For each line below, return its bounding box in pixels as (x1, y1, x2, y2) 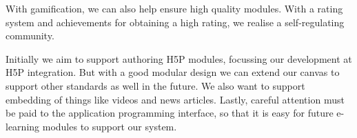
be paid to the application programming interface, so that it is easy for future (6, 106, 334, 120)
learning (6, 119, 40, 133)
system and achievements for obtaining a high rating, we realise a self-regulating (6, 14, 345, 29)
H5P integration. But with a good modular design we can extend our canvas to (6, 65, 340, 79)
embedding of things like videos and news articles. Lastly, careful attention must (6, 92, 345, 106)
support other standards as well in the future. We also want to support (6, 78, 305, 92)
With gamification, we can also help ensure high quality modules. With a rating (6, 1, 343, 15)
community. (6, 28, 54, 43)
